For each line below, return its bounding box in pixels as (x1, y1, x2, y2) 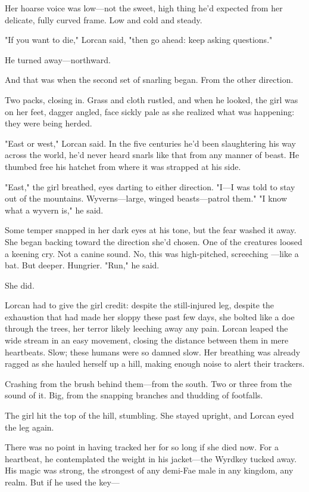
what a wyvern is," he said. (5, 203, 104, 216)
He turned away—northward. (5, 53, 111, 66)
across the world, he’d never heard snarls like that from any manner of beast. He (5, 148, 299, 161)
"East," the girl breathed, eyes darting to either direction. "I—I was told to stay (5, 180, 295, 193)
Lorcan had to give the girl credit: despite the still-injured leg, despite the (5, 299, 274, 311)
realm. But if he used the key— (5, 476, 120, 488)
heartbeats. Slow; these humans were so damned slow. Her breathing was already (5, 345, 301, 358)
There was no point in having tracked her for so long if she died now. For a (5, 441, 279, 453)
